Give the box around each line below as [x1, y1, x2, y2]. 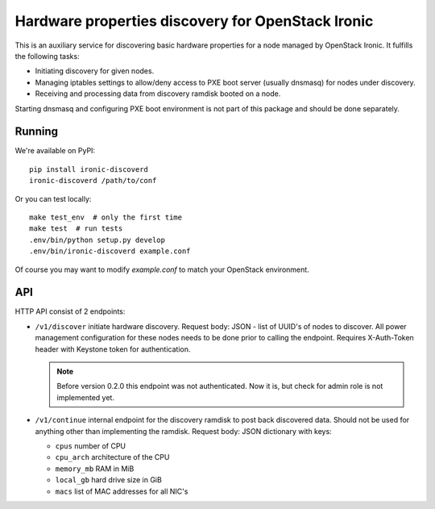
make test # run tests [29, 224, 123, 233]
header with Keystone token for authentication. [35, 344, 191, 354]
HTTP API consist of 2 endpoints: [14, 307, 126, 316]
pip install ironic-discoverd [29, 165, 149, 173]
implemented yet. [56, 392, 114, 403]
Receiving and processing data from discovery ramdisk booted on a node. [35, 89, 281, 98]
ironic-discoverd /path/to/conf [29, 176, 157, 186]
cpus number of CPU [55, 440, 126, 451]
